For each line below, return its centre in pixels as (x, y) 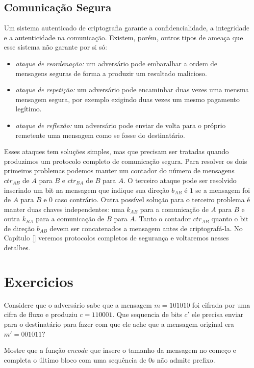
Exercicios (39, 281)
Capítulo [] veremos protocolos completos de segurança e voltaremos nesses (116, 238)
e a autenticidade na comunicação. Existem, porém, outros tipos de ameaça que (124, 37)
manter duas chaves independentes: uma (64, 209)
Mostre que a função (35, 350)
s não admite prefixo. (183, 359)
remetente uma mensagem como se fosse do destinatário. (100, 135)
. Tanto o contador (163, 219)
